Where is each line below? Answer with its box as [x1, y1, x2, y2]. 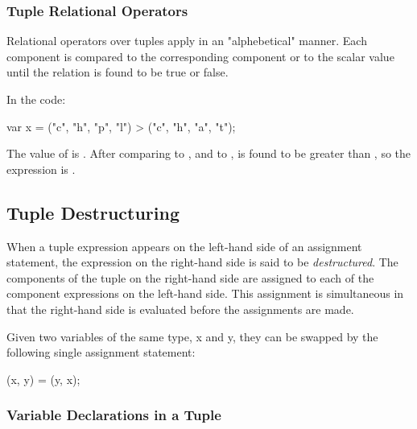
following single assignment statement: [6, 344, 196, 361]
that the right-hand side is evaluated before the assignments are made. [6, 300, 354, 317]
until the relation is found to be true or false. [6, 64, 229, 80]
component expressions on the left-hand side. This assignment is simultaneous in [6, 285, 404, 302]
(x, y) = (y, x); [6, 370, 81, 387]
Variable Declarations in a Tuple [6, 405, 221, 425]
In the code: [6, 91, 66, 107]
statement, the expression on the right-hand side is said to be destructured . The [6, 254, 398, 270]
